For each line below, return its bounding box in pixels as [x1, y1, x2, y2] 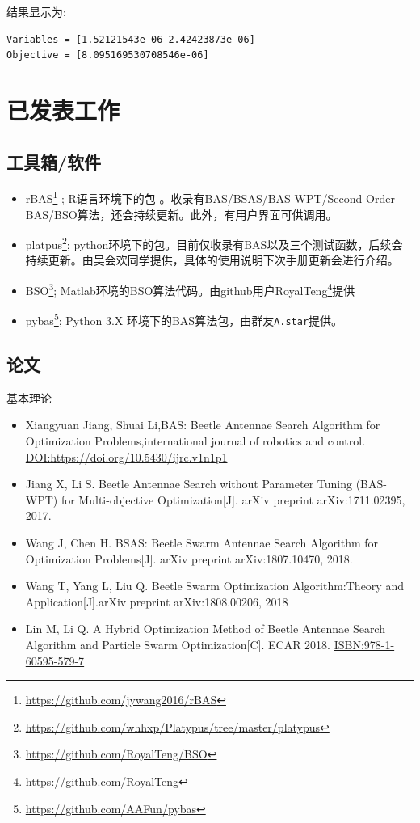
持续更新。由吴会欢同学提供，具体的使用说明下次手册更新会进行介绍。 [25, 251, 399, 268]
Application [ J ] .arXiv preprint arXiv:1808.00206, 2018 [25, 593, 288, 610]
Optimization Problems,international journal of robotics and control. [25, 433, 366, 449]
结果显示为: [6, 3, 66, 19]
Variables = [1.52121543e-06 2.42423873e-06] [6, 33, 255, 45]
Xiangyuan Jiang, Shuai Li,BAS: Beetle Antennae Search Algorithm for [25, 416, 380, 433]
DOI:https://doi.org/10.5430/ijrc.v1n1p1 [25, 448, 228, 465]
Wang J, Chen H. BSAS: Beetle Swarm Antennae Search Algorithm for [25, 534, 379, 551]
